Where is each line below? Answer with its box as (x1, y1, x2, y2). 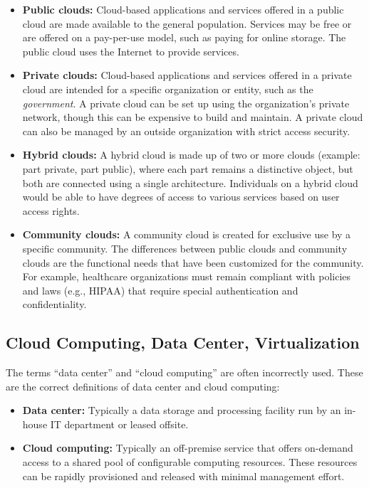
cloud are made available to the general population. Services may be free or (22, 16, 352, 31)
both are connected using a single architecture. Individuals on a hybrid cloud (22, 175, 358, 190)
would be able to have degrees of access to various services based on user (22, 189, 340, 204)
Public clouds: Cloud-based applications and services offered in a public (22, 2, 344, 16)
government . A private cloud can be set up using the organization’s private (22, 95, 350, 110)
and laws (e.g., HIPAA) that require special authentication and (22, 282, 298, 297)
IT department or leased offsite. (50, 416, 189, 431)
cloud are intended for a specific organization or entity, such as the (22, 81, 313, 96)
